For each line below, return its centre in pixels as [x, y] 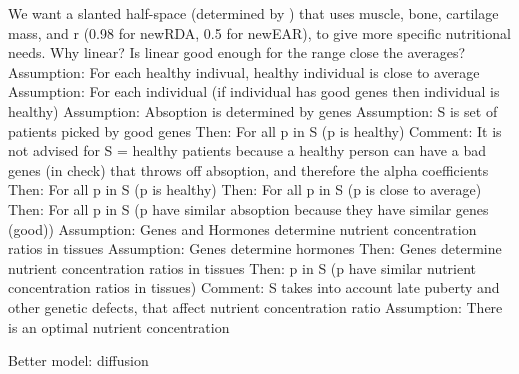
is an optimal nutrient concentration [119, 326]
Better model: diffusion [78, 360]
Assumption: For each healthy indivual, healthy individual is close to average [244, 71]
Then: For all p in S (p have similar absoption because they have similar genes [248, 208]
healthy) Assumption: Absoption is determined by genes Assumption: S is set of [253, 110]
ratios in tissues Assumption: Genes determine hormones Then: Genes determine [255, 248]
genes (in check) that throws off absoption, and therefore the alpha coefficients [248, 169]
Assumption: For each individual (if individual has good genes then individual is [254, 91]
